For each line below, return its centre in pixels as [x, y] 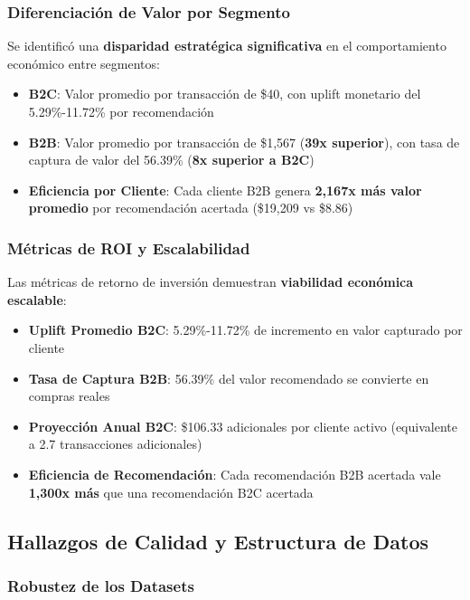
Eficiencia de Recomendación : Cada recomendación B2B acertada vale [235, 474]
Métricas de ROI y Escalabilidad [129, 248]
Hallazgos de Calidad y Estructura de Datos [218, 541]
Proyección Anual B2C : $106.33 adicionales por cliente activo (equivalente [243, 426]
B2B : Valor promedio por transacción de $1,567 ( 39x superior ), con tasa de [244, 142]
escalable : [37, 299]
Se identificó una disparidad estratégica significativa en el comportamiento [227, 46]
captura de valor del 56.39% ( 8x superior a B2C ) [171, 160]
